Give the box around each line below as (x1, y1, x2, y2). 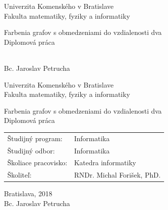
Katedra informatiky (74, 157, 136, 168)
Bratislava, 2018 (4, 188, 52, 199)
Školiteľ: (7, 170, 32, 180)
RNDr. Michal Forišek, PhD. (74, 170, 161, 180)
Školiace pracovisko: (7, 157, 67, 168)
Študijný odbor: (7, 145, 55, 155)
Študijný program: (7, 133, 63, 143)
